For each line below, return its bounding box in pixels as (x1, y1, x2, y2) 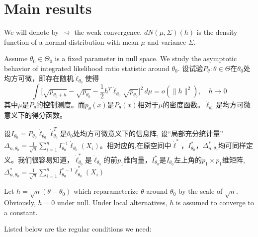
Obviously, (4, 197, 36, 208)
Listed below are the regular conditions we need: (4, 224, 152, 234)
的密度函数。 (163, 99, 205, 110)
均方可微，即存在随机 (4, 73, 74, 83)
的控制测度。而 (36, 99, 85, 110)
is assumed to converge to (175, 197, 254, 208)
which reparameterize (74, 186, 139, 196)
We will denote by (4, 27, 59, 37)
